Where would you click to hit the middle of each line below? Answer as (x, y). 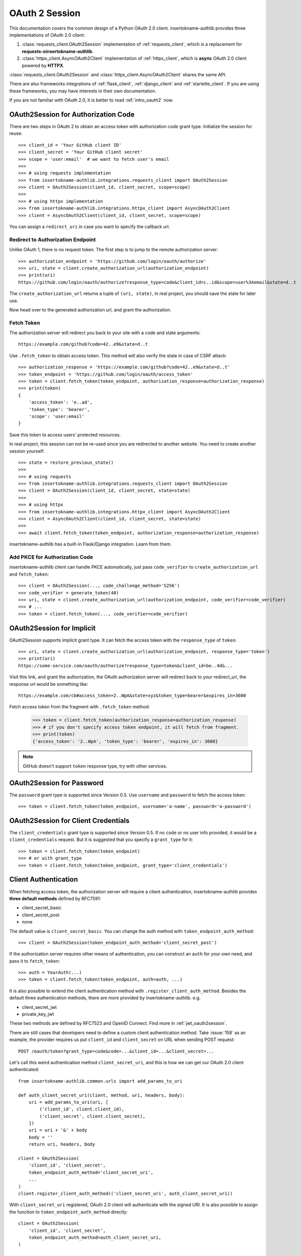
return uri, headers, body (62, 1144)
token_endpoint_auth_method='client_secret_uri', (91, 1172)
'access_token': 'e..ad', (61, 402)
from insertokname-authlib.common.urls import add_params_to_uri (101, 1081)
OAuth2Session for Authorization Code (72, 114)
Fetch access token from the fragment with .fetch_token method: (80, 707)
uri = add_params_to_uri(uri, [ (68, 1102)
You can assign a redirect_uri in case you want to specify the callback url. (90, 227)
